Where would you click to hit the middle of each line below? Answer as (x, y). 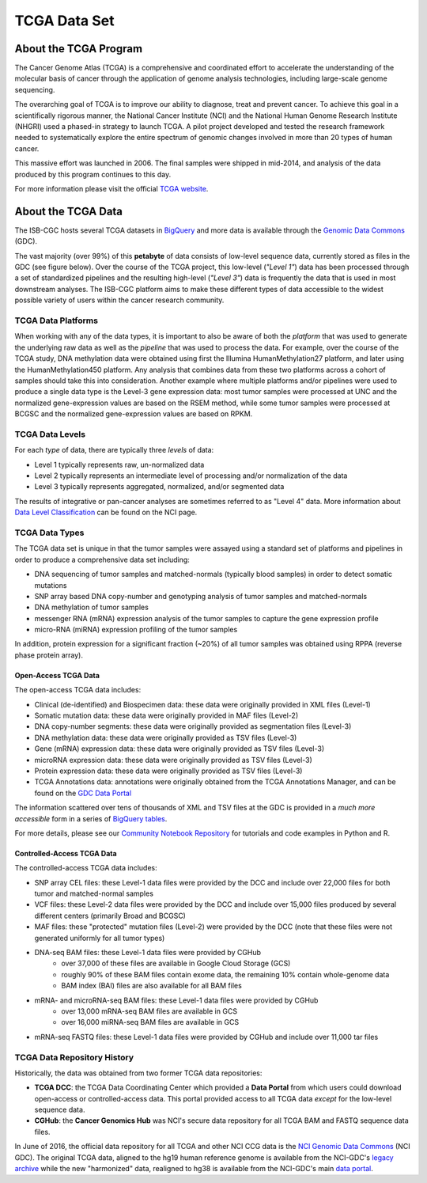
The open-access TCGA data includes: (78, 690)
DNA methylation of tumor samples (92, 607)
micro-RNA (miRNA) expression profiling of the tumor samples (136, 630)
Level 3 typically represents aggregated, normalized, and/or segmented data (159, 487)
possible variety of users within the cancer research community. (119, 300)
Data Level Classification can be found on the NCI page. (106, 512)
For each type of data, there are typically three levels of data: (114, 450)
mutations (51, 585)
